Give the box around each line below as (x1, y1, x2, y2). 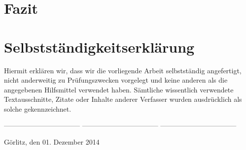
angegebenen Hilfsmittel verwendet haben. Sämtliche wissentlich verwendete (4, 84, 234, 94)
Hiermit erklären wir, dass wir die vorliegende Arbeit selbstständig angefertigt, (4, 65, 242, 75)
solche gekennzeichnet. (4, 103, 71, 114)
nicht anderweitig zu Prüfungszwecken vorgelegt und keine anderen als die (4, 75, 228, 85)
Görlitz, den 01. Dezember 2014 (4, 137, 100, 147)
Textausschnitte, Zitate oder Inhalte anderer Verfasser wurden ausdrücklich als (4, 94, 242, 104)
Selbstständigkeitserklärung (4, 36, 195, 57)
